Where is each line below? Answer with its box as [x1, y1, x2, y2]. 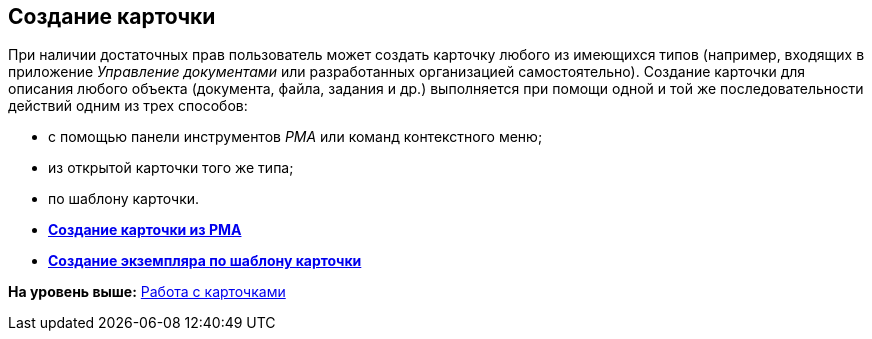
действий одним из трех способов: [8, 97, 248, 115]
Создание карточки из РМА [48, 221, 242, 239]
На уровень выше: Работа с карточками [8, 283, 286, 301]
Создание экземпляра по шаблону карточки [48, 252, 362, 270]
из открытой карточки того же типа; [48, 159, 294, 177]
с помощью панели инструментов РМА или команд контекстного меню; [48, 128, 543, 146]
